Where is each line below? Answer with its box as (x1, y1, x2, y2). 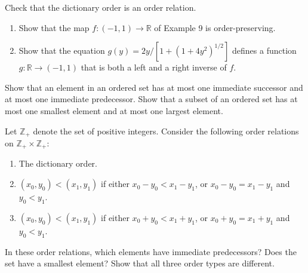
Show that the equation (19, 44, 105, 57)
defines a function (232, 44, 297, 57)
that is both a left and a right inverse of (81, 61, 227, 73)
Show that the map (19, 21, 90, 33)
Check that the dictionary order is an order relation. (5, 1, 196, 13)
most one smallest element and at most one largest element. (5, 104, 223, 116)
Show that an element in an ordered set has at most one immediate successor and (5, 81, 303, 93)
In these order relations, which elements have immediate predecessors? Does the (5, 245, 297, 257)
